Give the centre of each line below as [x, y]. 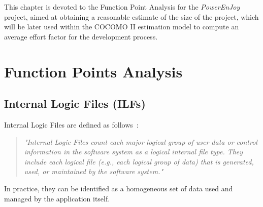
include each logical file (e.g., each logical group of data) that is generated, [139, 161]
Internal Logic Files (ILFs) [75, 103]
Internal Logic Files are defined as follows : [71, 124]
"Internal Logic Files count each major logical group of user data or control [141, 141]
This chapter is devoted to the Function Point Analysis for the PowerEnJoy [122, 7]
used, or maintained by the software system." [94, 171]
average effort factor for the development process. [81, 36]
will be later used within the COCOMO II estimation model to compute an [122, 27]
